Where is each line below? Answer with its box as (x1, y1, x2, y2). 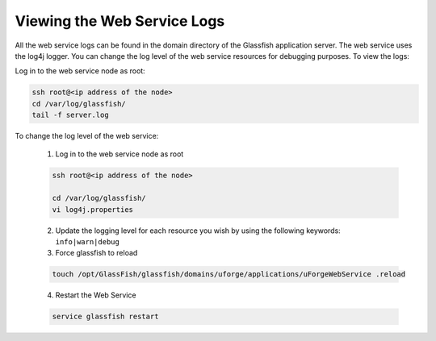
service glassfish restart (52, 312, 159, 322)
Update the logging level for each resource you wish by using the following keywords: (55, 226, 341, 235)
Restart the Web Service (55, 290, 136, 300)
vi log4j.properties (52, 205, 133, 214)
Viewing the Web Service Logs (15, 12, 225, 30)
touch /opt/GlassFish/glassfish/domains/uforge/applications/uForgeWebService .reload (52, 270, 406, 279)
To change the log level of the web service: (15, 131, 159, 141)
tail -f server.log (31, 110, 109, 120)
